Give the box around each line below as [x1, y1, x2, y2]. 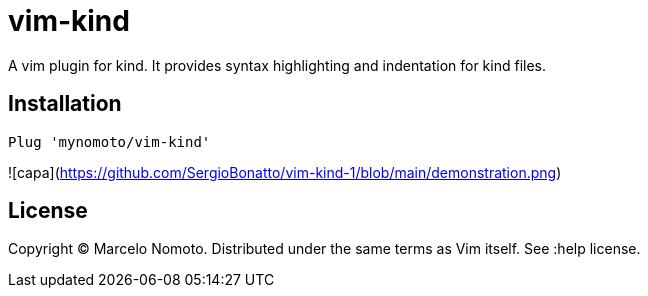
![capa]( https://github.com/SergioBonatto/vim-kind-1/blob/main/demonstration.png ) [8, 163, 562, 181]
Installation [8, 91, 122, 117]
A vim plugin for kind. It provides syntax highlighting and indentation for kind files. [8, 56, 547, 74]
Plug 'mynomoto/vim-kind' [8, 133, 211, 150]
